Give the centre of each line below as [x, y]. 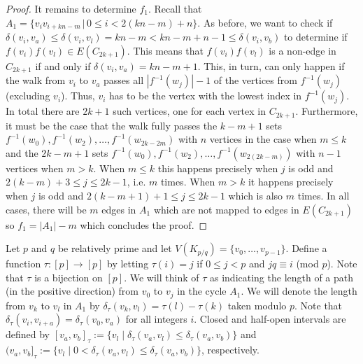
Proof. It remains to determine [71, 8]
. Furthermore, [327, 111]
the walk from [36, 80]
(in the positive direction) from [72, 291]
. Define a [306, 248]
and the [22, 152]
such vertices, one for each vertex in [189, 111]
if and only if [63, 65]
